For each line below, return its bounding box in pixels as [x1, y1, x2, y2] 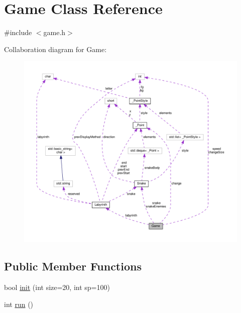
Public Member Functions [4, 258, 142, 274]
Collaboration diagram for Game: [4, 44, 107, 54]
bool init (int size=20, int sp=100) [4, 282, 110, 292]
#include [4, 27, 32, 38]
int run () [4, 298, 34, 309]
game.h [43, 27, 66, 38]
